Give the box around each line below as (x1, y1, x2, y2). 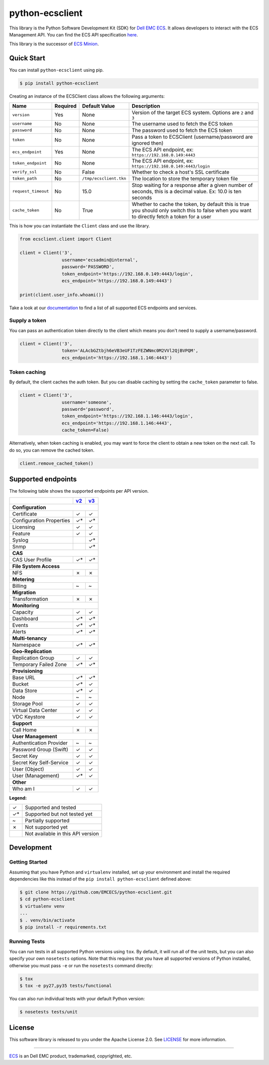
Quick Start (9, 54, 45, 62)
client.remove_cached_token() (19, 460, 94, 466)
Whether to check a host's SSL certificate (132, 169, 230, 176)
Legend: (9, 795, 27, 801)
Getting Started (9, 859, 47, 866)
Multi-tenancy (12, 635, 47, 642)
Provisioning (12, 667, 43, 674)
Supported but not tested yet (25, 810, 93, 817)
